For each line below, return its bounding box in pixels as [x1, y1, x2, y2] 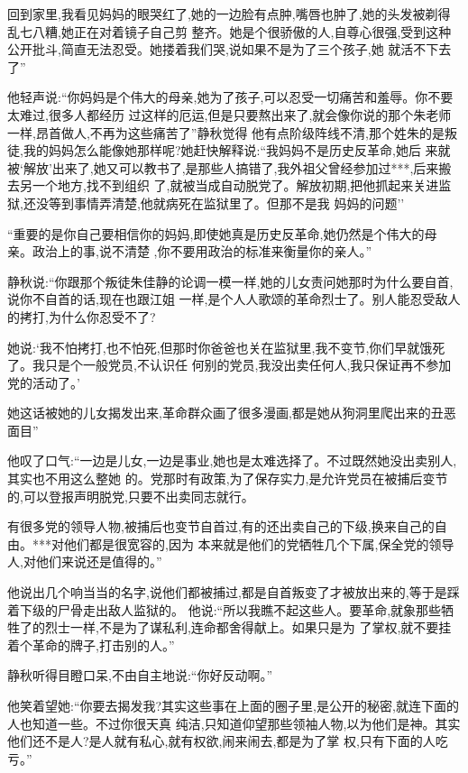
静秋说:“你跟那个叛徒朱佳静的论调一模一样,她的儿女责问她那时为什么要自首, [7, 271, 454, 290]
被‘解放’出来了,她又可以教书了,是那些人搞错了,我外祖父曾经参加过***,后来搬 [7, 158, 452, 177]
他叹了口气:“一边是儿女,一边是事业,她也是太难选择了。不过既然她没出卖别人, [7, 451, 457, 470]
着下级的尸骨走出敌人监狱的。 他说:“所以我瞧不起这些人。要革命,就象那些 [7, 600, 442, 619]
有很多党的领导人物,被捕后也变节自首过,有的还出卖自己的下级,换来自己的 [7, 517, 435, 536]
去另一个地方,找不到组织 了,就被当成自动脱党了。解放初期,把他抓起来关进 [7, 176, 439, 195]
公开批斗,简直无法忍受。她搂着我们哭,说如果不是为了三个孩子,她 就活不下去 [7, 40, 452, 59]
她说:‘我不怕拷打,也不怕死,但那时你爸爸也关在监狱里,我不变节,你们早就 [7, 337, 420, 356]
